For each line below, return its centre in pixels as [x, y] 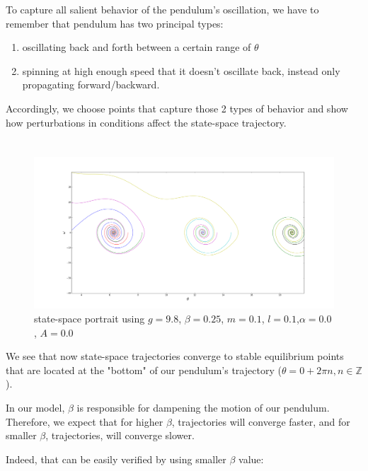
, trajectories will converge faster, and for [261, 421]
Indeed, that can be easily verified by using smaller [116, 459]
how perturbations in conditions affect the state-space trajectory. [146, 122]
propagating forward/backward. [91, 85]
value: [251, 459]
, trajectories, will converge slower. [120, 435]
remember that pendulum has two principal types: [115, 23]
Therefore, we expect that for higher [85, 421]
